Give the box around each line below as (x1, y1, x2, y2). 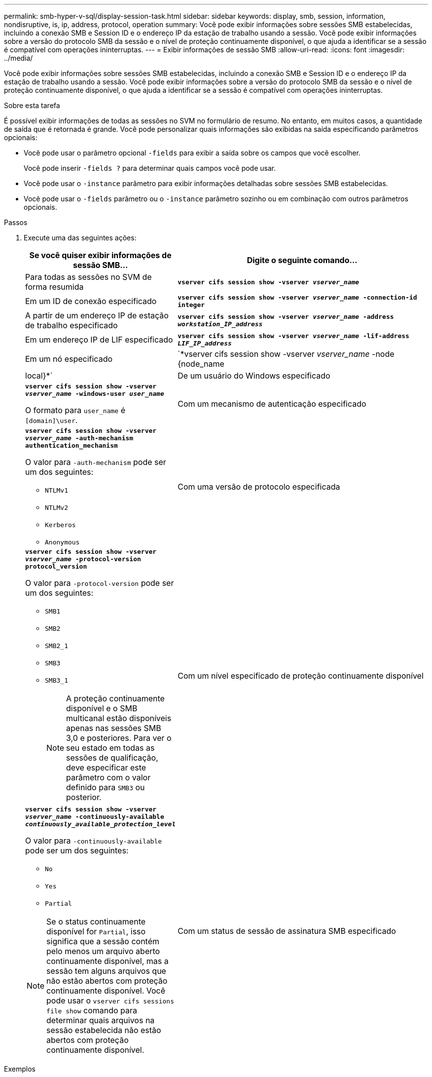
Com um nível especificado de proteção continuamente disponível (178, 671, 424, 681)
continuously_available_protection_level (25, 820, 176, 828)
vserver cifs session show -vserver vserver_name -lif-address (178, 332, 409, 340)
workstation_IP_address (178, 320, 263, 328)
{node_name (178, 359, 224, 369)
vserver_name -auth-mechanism (25, 434, 134, 442)
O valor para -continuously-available (25, 836, 162, 846)
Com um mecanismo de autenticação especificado (178, 399, 366, 409)
